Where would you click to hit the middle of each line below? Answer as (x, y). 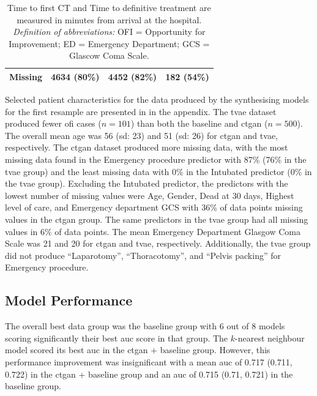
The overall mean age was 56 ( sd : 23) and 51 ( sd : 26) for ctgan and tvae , (142, 135)
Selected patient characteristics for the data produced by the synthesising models (157, 99)
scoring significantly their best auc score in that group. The (117, 338)
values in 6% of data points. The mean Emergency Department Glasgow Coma (153, 231)
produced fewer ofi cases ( (53, 123)
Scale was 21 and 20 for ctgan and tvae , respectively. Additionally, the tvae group (158, 243)
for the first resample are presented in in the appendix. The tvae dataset (141, 111)
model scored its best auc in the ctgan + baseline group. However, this (138, 350)
